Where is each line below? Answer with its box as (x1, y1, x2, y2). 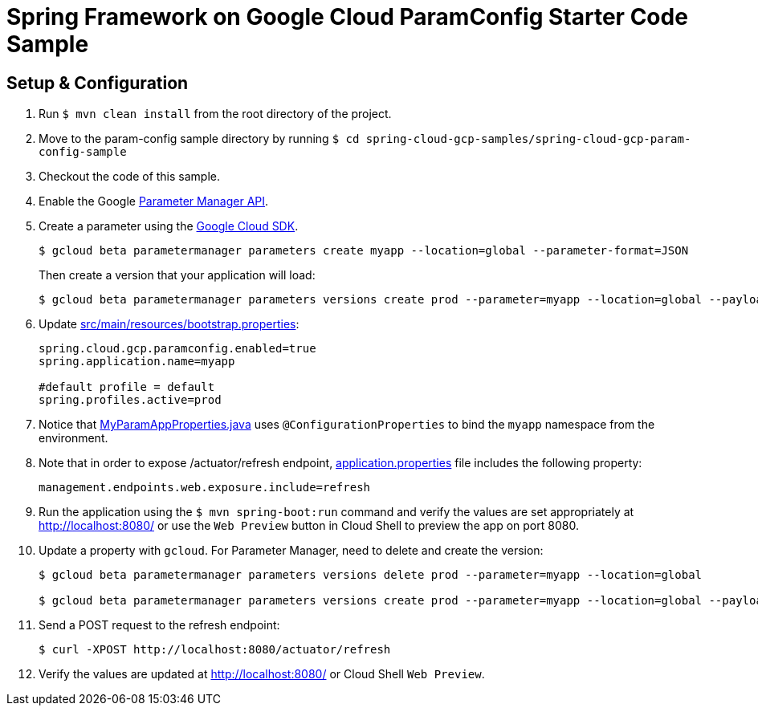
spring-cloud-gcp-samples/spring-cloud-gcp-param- (365, 132, 691, 146)
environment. (39, 431, 108, 446)
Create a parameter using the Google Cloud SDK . (39, 219, 299, 234)
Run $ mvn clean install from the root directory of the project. (39, 107, 392, 121)
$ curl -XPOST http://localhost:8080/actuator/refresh (39, 643, 391, 657)
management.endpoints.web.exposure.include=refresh (39, 481, 371, 494)
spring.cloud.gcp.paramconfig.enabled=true (39, 342, 316, 356)
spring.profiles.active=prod (39, 393, 222, 407)
